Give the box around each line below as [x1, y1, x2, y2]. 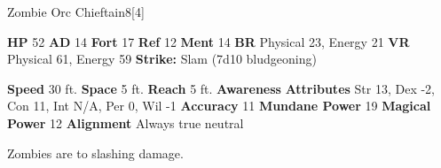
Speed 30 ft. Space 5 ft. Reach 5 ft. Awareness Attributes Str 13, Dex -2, [7, 79, 435, 97]
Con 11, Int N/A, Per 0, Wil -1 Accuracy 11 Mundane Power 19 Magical [7, 96, 431, 115]
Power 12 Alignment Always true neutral [7, 113, 244, 132]
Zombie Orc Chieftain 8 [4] [7, 3, 145, 20]
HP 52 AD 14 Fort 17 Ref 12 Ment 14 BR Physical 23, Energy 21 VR [7, 32, 410, 50]
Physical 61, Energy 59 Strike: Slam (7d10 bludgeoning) [7, 50, 317, 68]
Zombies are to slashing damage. [7, 143, 184, 162]
